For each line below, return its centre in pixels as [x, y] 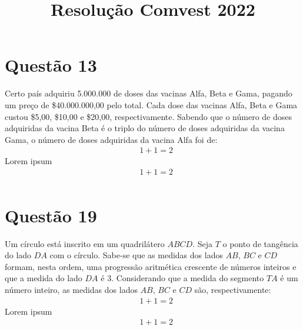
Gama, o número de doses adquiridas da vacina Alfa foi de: [111, 139]
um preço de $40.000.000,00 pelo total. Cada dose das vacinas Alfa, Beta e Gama [151, 104]
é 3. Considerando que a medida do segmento [182, 278]
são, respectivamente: [233, 289]
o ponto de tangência [260, 243]
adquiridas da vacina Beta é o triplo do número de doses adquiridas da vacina [145, 128]
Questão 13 [51, 65]
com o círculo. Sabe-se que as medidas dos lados [136, 255]
